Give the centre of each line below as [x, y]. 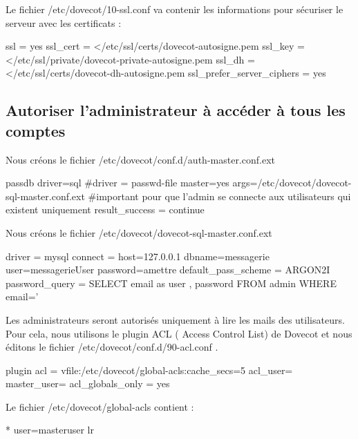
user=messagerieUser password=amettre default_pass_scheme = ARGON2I [168, 270]
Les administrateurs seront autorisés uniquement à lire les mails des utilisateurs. [175, 319]
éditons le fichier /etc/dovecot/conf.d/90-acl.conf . [112, 347]
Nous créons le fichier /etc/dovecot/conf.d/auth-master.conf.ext [140, 159]
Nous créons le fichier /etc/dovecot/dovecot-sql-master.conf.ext [139, 232]
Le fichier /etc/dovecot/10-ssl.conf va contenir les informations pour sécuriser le [175, 9]
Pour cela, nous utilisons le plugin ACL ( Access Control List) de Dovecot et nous [179, 333]
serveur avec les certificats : [64, 22]
